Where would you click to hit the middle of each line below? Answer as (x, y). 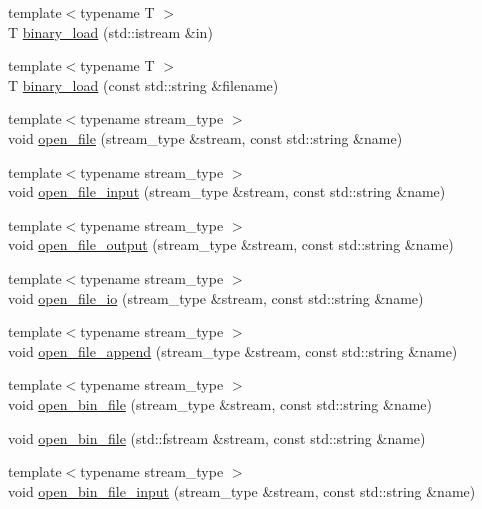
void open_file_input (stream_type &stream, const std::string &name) (227, 191)
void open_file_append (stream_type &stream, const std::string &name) (233, 350)
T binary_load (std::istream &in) (110, 31)
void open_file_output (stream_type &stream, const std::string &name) (231, 244)
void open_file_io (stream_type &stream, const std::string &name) (216, 297)
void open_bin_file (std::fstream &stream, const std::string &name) (217, 437)
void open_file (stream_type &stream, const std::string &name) (205, 137)
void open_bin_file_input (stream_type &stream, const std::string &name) (242, 490)
